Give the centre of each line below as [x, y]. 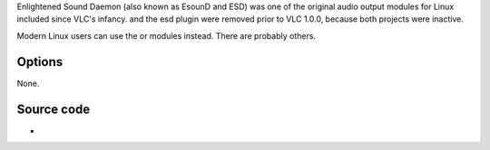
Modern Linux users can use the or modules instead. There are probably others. [167, 35]
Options [40, 62]
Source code [54, 109]
